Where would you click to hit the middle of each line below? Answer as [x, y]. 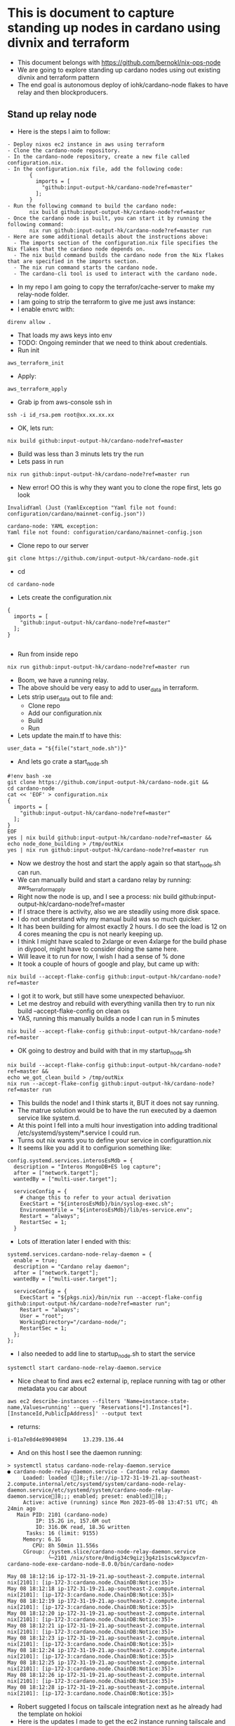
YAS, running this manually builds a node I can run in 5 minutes [108, 1018]
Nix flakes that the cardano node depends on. [76, 249]
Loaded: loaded [45, 1478]
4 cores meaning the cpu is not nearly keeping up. [90, 933]
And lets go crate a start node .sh [63, 763]
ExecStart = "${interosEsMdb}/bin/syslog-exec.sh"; [97, 1204]
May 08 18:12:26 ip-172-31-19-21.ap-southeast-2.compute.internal [106, 1675]
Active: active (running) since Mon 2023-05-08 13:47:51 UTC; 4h [120, 1503]
